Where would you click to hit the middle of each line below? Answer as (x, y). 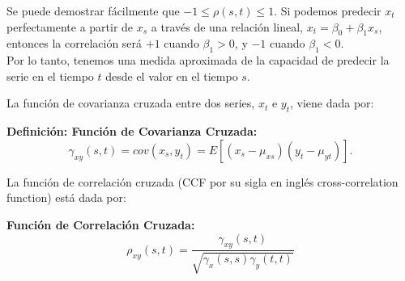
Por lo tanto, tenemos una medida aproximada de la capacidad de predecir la (198, 60)
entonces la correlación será (75, 43)
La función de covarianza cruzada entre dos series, (131, 103)
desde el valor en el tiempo (172, 75)
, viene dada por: (332, 103)
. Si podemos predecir (328, 10)
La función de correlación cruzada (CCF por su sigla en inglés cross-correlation (202, 181)
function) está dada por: (66, 197)
